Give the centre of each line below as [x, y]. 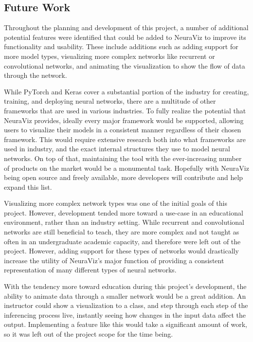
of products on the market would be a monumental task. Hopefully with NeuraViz [126, 168]
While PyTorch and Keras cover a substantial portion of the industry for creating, [126, 91]
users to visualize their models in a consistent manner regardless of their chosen [123, 130]
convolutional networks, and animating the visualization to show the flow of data [125, 65]
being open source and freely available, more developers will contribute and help [124, 177]
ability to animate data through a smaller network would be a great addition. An [125, 296]
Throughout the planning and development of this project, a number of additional [126, 27]
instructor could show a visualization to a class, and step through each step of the [126, 305]
